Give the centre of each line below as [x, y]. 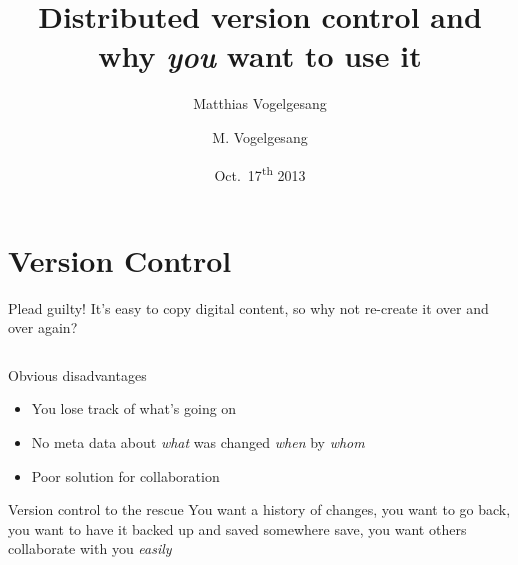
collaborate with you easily [90, 548]
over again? [43, 327]
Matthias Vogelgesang [260, 103]
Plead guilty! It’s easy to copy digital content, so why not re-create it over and [248, 307]
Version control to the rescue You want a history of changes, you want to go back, [259, 509]
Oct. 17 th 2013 [260, 173]
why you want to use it [260, 56]
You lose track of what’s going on [134, 408]
